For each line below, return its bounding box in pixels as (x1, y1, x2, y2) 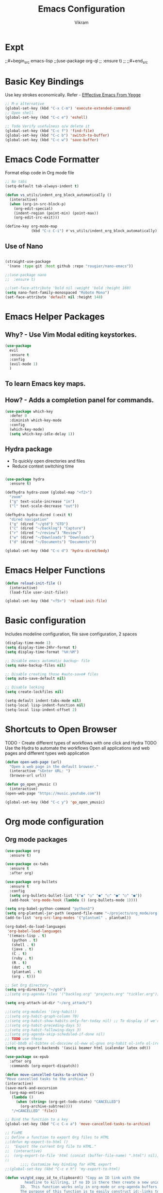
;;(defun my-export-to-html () (5, 1139, 68, 1144)
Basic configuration (5, 615, 86, 626)
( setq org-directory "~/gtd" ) (5, 987, 66, 992)
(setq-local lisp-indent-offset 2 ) (5, 707, 77, 712)
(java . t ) (11, 947, 34, 952)
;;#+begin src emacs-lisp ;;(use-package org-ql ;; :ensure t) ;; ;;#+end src (5, 57, 148, 65)
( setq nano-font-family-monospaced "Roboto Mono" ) (5, 290, 110, 295)
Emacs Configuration (38, 3, 125, 15)
